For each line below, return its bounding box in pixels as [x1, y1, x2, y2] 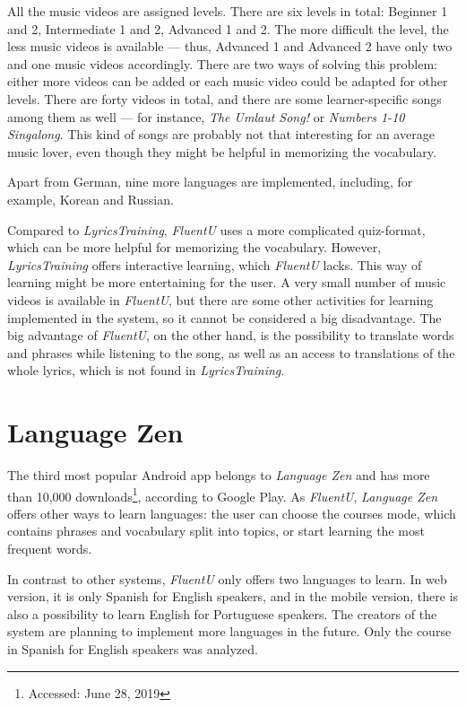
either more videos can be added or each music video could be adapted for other [7, 72, 448, 91]
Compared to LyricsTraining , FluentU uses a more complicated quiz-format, [7, 220, 426, 239]
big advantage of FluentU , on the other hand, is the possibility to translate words [7, 326, 454, 345]
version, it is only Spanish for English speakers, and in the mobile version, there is [7, 587, 459, 606]
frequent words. [7, 539, 92, 558]
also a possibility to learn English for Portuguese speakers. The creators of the [7, 604, 437, 623]
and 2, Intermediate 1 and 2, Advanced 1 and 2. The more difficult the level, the [7, 19, 449, 38]
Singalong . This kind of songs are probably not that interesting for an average [7, 125, 435, 144]
